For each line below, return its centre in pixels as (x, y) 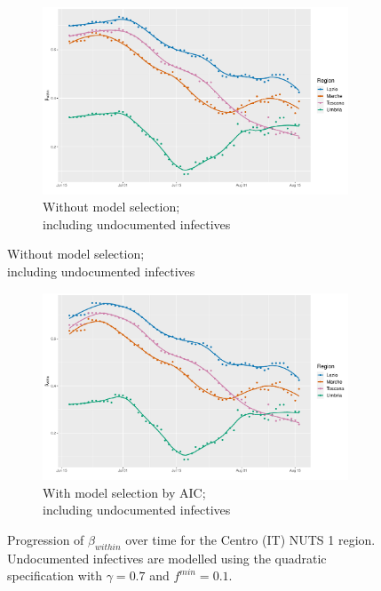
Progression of (46, 539)
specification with (55, 575)
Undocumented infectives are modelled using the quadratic (167, 558)
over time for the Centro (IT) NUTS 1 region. (250, 539)
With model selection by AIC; (124, 492)
